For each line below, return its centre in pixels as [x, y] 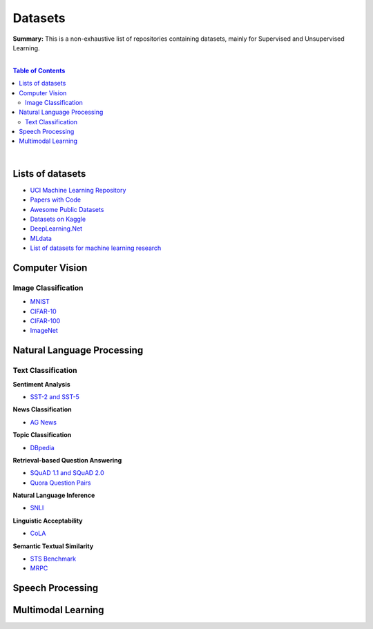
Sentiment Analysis [41, 384]
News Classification [42, 409]
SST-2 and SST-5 [55, 396]
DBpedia [42, 447]
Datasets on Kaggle [58, 219]
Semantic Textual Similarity [53, 546]
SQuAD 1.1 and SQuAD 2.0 [67, 473]
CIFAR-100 [45, 321]
